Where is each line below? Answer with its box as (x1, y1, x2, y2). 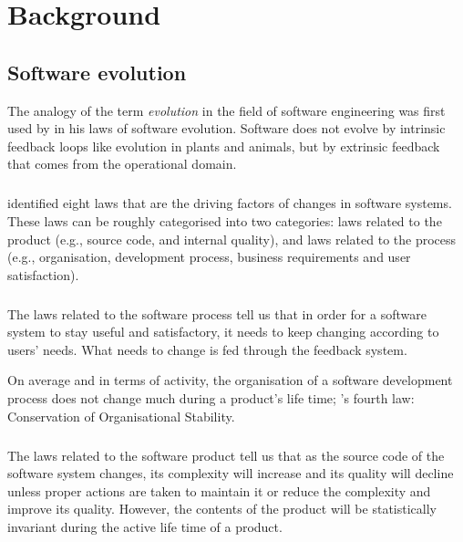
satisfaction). (7, 265, 79, 284)
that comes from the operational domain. (7, 154, 237, 173)
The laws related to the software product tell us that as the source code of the (7, 445, 445, 464)
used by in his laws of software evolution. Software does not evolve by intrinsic (7, 119, 446, 138)
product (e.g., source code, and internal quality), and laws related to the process (7, 229, 457, 248)
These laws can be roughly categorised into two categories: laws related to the (7, 211, 442, 230)
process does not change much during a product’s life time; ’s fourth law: (7, 389, 415, 408)
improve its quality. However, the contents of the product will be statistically (7, 499, 437, 518)
